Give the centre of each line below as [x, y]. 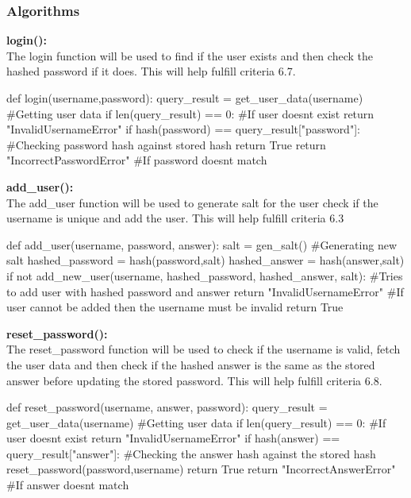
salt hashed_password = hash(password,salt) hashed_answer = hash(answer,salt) [205, 260]
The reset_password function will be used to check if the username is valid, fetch [204, 349]
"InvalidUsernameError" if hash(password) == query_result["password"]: [183, 129]
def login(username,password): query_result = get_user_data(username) [185, 98]
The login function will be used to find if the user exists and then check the [190, 55]
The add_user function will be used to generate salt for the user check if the [192, 202]
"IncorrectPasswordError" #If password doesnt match [137, 160]
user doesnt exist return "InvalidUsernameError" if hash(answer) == [173, 438]
